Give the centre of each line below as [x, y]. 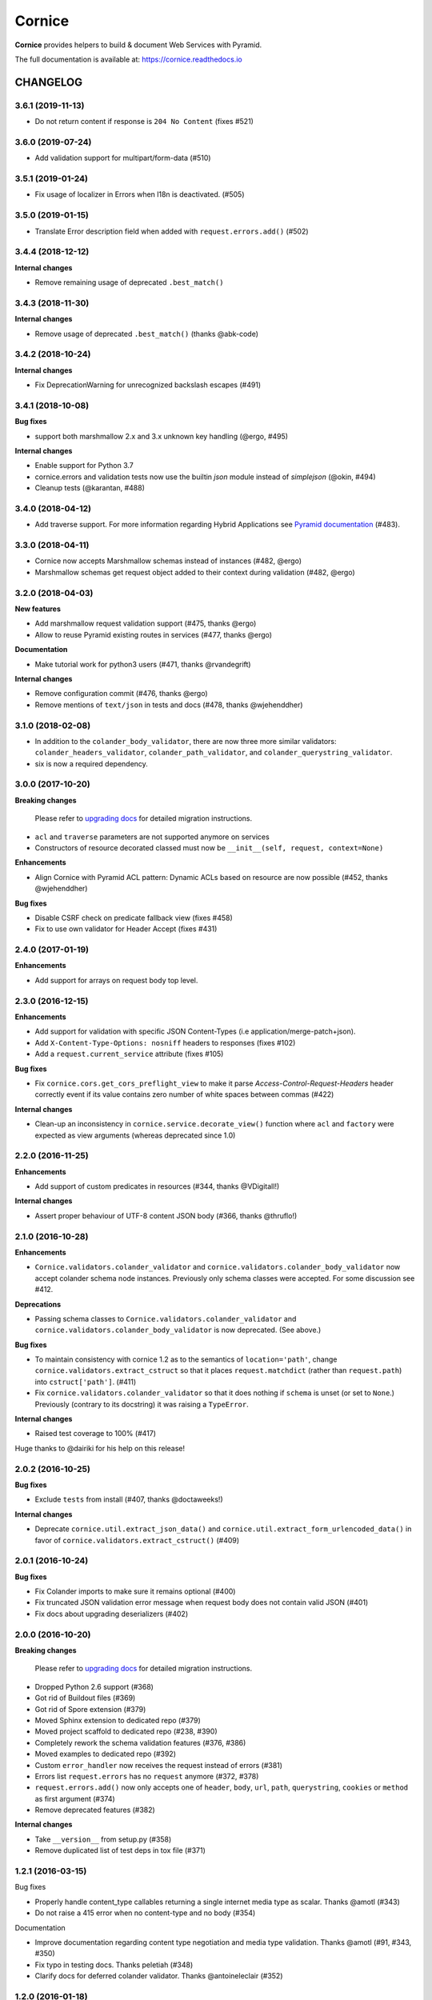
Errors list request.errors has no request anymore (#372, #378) [147, 1776]
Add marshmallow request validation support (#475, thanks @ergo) [146, 623]
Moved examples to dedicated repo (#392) [105, 1754]
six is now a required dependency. [91, 763]
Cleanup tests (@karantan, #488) [90, 488]
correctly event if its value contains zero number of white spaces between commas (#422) [184, 1094]
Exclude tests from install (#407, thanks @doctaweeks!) [129, 1499]
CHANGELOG [49, 82]
